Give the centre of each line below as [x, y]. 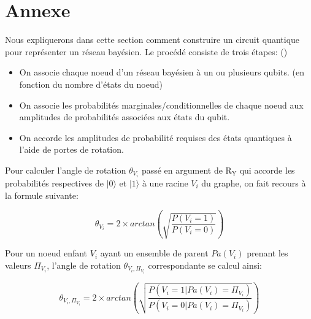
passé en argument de [182, 170]
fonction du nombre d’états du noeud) [91, 84]
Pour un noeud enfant [46, 253]
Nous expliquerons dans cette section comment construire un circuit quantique [152, 40]
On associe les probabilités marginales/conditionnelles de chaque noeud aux [161, 105]
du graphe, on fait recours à [254, 183]
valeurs [18, 265]
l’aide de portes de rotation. [71, 149]
